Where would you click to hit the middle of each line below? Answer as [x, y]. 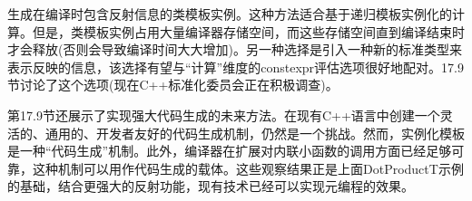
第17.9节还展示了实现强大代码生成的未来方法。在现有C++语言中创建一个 [224, 115]
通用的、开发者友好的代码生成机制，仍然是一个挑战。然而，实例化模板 [255, 133]
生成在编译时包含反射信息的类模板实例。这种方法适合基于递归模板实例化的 [230, 14]
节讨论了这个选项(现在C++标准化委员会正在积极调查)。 [173, 85]
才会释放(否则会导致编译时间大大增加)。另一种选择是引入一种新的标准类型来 [235, 49]
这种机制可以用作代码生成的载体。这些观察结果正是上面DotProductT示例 [248, 168]
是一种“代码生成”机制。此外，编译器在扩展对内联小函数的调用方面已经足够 [230, 151]
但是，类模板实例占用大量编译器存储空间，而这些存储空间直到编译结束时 [248, 31]
